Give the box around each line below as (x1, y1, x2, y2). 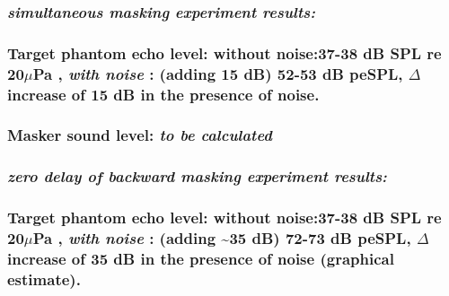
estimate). (7, 267, 81, 290)
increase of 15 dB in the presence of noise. (7, 83, 320, 105)
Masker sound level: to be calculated (7, 124, 272, 146)
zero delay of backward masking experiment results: (7, 165, 387, 187)
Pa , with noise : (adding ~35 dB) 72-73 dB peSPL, (32, 227, 411, 249)
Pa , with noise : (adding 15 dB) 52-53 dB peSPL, (32, 62, 403, 84)
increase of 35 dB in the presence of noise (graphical (7, 247, 394, 269)
